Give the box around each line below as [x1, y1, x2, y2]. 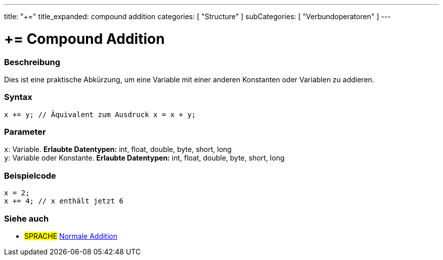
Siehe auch [4, 213, 49, 224]
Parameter [4, 127, 46, 137]
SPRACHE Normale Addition [24, 231, 117, 240]
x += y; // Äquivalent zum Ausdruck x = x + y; [4, 110, 196, 119]
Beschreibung [4, 57, 61, 67]
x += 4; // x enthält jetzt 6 [4, 197, 124, 205]
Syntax [4, 92, 32, 102]
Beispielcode [4, 170, 56, 181]
